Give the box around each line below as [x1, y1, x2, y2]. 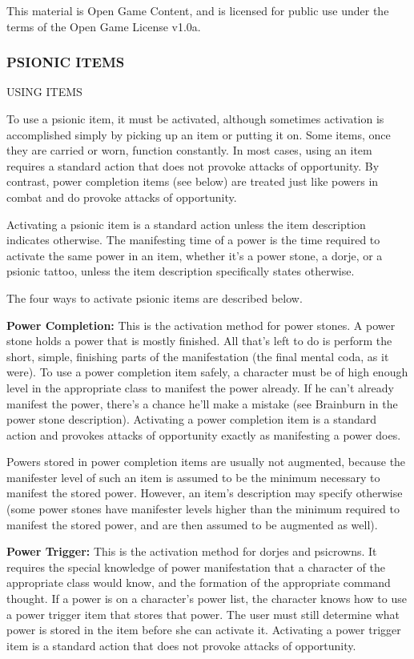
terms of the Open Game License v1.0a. [6, 18, 201, 34]
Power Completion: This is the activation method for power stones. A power [6, 316, 396, 333]
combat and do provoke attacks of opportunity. [6, 188, 237, 205]
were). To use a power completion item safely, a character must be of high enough [6, 364, 408, 380]
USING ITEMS [6, 83, 82, 100]
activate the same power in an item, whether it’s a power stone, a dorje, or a [6, 247, 383, 263]
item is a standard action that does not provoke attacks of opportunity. [6, 637, 356, 653]
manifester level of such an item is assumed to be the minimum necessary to [6, 468, 380, 485]
